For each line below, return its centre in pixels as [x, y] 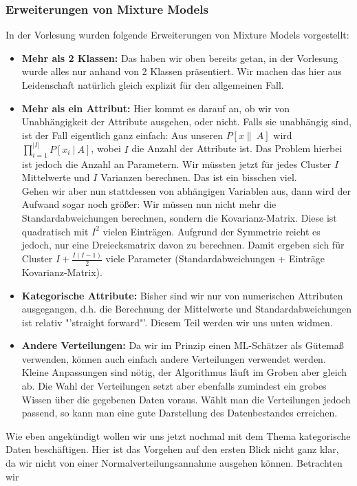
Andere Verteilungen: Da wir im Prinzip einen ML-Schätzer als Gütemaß [183, 345]
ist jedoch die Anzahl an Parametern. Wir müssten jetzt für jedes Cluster [176, 163]
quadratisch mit [55, 231]
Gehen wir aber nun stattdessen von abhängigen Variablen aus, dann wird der [186, 190]
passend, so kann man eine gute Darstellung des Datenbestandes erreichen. [180, 413]
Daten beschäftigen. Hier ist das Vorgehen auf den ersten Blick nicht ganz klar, [172, 449]
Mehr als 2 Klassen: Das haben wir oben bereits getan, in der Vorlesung [180, 57]
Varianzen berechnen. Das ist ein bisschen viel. [199, 177]
